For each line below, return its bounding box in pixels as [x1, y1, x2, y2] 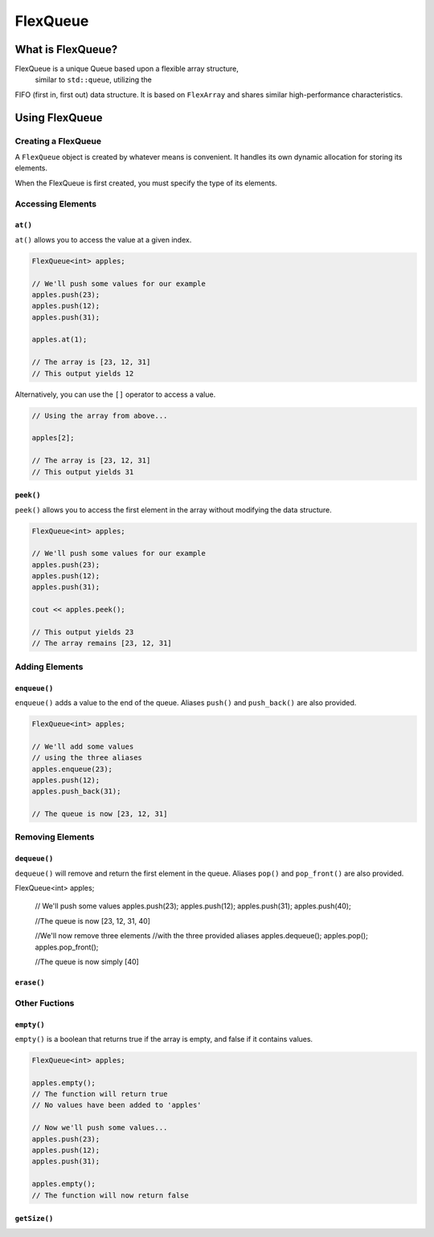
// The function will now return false [31, 1190, 189, 1200]
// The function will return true [31, 1089, 168, 1099]
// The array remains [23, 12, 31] [31, 639, 172, 648]
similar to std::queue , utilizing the [35, 75, 152, 84]
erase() [14, 978, 46, 987]
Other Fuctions [14, 997, 75, 1008]
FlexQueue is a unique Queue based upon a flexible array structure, [14, 64, 239, 74]
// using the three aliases [31, 753, 142, 762]
